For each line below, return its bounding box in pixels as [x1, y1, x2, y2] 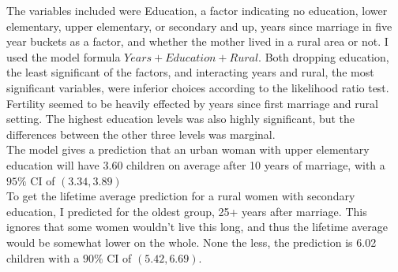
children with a [6, 249, 80, 266]
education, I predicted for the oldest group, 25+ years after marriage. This [6, 203, 367, 219]
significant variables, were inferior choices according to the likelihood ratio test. [6, 79, 389, 95]
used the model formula [6, 48, 121, 65]
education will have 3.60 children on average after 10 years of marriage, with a [6, 156, 385, 173]
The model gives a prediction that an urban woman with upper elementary [6, 141, 370, 158]
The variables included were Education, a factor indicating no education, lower [6, 2, 388, 18]
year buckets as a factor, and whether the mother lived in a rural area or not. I [6, 33, 389, 50]
